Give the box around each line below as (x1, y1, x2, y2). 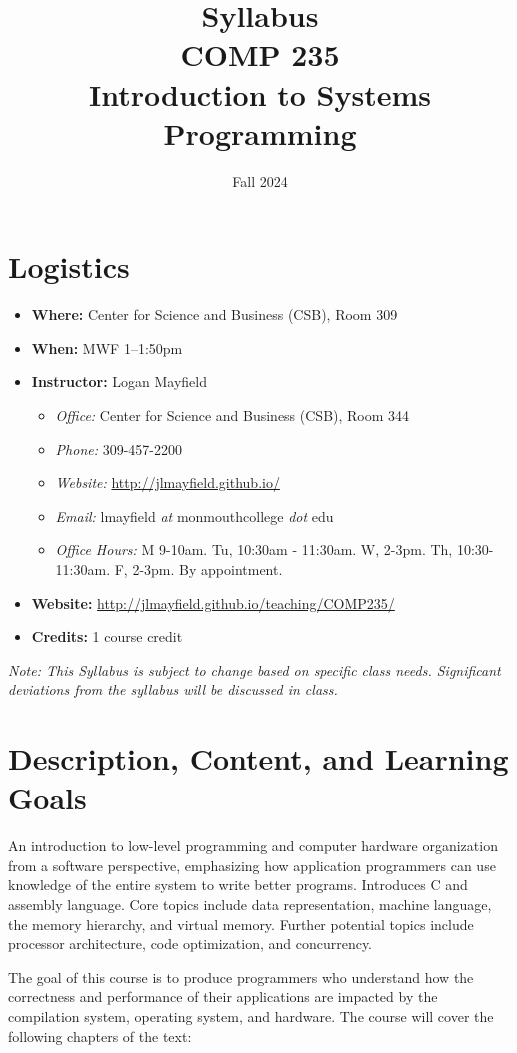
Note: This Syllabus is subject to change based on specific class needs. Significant (8, 659, 501, 680)
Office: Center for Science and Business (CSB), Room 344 (55, 405, 410, 425)
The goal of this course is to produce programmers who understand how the (8, 966, 474, 987)
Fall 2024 (232, 170, 288, 191)
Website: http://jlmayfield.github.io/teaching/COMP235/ (31, 592, 395, 613)
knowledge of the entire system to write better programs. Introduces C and (8, 874, 468, 895)
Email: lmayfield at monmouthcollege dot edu (55, 505, 334, 526)
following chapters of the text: (8, 1025, 192, 1046)
